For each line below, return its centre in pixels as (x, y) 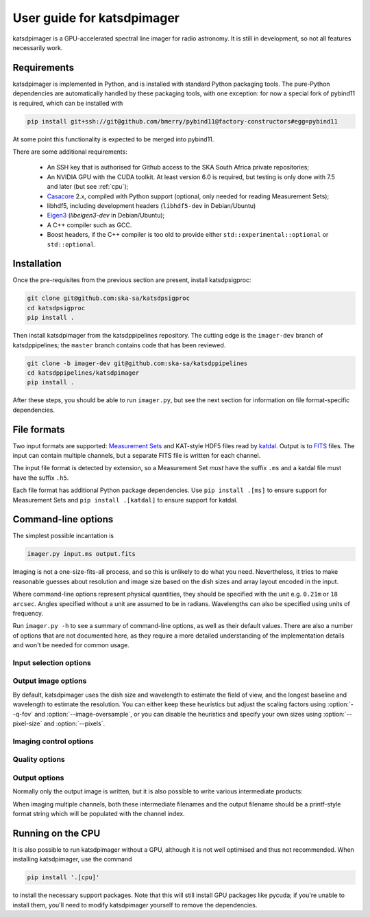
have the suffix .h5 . (41, 478)
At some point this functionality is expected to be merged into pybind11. (113, 139)
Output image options (50, 681)
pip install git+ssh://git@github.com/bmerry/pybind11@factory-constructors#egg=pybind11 (183, 121)
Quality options (39, 760)
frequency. (28, 613)
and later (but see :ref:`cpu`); (88, 187)
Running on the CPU (57, 833)
